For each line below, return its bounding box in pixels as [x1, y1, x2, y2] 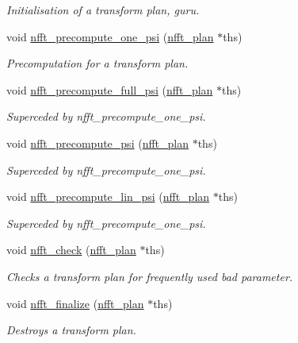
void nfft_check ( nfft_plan [6, 241, 136, 258]
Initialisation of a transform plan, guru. [6, 2, 200, 17]
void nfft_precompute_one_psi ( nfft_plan [6, 28, 214, 44]
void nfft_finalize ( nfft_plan [6, 295, 144, 311]
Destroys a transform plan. [6, 322, 136, 338]
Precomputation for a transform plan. [6, 55, 189, 71]
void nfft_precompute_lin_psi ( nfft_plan [6, 188, 210, 205]
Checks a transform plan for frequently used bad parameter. [6, 268, 293, 284]
